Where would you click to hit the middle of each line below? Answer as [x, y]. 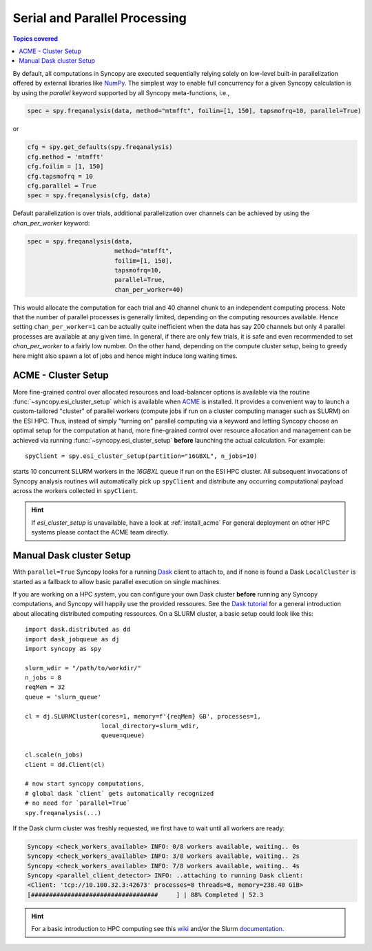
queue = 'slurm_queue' [63, 697]
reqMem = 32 [45, 687]
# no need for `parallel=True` [78, 803]
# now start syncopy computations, [85, 784]
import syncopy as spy [63, 649]
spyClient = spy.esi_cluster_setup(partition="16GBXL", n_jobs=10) [141, 456]
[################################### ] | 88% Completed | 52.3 [145, 894]
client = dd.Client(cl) [65, 764]
